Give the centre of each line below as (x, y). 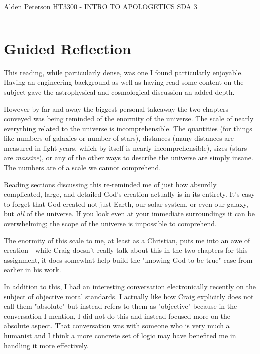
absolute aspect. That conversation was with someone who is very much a (117, 326)
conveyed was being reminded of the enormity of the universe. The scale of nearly (129, 118)
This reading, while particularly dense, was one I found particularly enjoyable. (124, 72)
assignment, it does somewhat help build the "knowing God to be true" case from (128, 260)
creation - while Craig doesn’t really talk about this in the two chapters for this (126, 250)
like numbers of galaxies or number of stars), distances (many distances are (119, 138)
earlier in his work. (33, 270)
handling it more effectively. (46, 345)
